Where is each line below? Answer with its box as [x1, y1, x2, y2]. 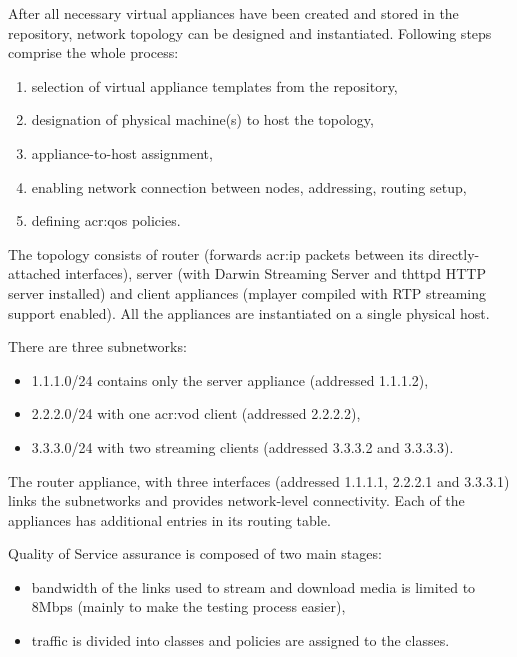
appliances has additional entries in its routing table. [8, 509, 331, 530]
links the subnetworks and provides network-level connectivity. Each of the [8, 490, 465, 511]
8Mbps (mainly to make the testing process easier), [31, 596, 346, 617]
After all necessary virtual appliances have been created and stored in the [8, 3, 459, 23]
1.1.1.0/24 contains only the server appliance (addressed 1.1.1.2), [31, 369, 429, 390]
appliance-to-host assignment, [31, 142, 213, 163]
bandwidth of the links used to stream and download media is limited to [31, 576, 476, 597]
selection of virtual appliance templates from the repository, [31, 75, 398, 96]
